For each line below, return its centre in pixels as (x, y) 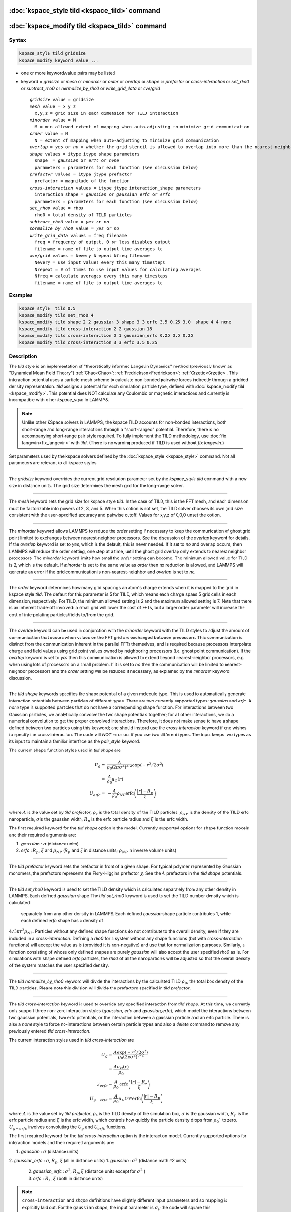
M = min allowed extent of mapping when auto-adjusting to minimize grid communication (142, 127)
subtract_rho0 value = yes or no (69, 222)
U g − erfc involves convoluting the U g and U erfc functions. (68, 1127)
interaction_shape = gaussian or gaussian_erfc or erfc (103, 195)
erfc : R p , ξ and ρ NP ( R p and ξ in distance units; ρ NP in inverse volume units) (99, 851)
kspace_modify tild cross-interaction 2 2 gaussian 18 (86, 329)
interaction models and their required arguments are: (62, 1143)
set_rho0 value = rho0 (57, 208)
